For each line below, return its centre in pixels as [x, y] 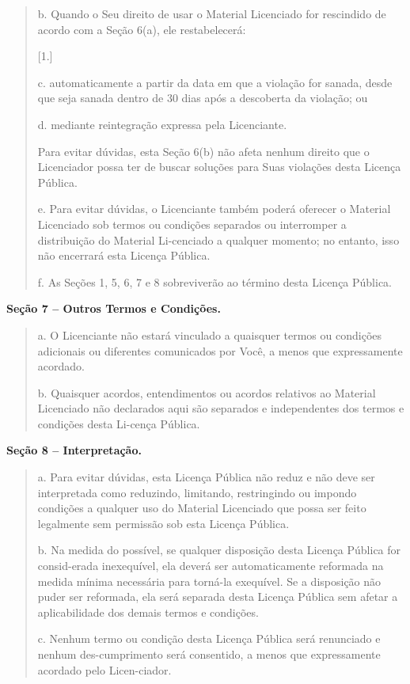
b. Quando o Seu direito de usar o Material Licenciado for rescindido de [212, 13]
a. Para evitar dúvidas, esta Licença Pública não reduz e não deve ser [206, 477]
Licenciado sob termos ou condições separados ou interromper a [192, 224]
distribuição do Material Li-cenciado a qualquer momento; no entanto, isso [218, 239]
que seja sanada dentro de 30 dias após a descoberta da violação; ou [203, 98]
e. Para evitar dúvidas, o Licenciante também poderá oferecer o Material [214, 209]
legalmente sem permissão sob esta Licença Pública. [163, 523]
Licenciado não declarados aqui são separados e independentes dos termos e [221, 408]
